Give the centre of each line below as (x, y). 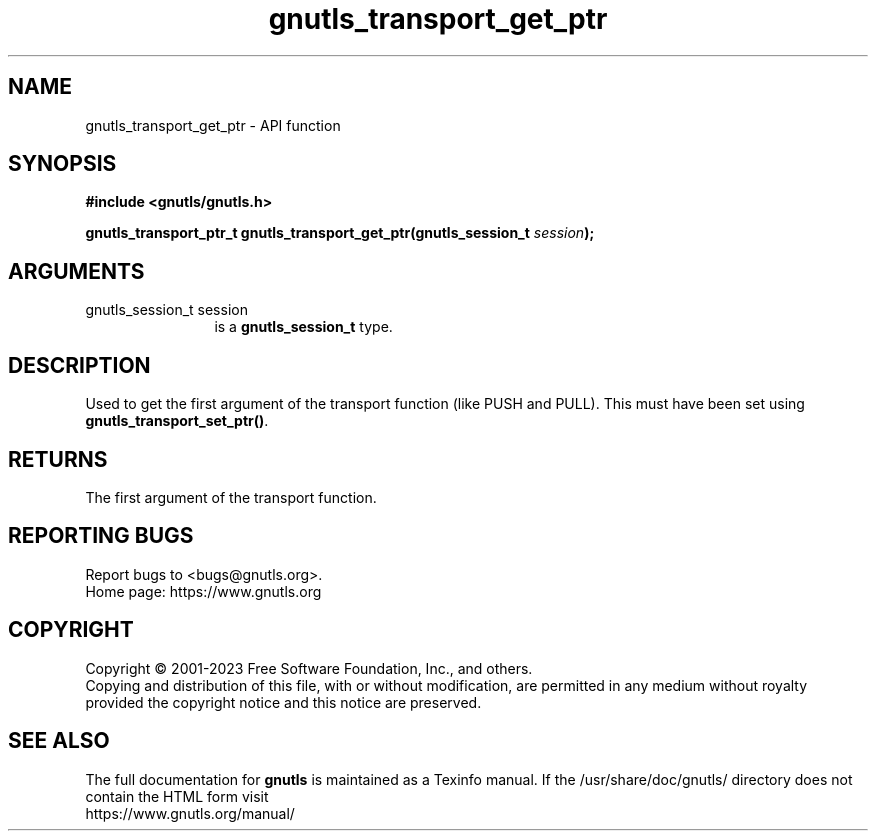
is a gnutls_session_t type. (303, 327)
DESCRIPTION (79, 365)
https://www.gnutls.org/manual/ (190, 813)
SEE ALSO (59, 741)
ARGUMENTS (76, 271)
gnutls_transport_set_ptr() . (177, 421)
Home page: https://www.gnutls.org (203, 591)
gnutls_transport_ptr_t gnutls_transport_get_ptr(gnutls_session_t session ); (340, 233)
